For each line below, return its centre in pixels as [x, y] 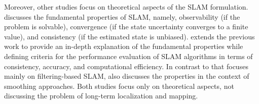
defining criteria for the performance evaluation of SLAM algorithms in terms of [128, 56]
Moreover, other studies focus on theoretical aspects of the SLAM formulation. [126, 7]
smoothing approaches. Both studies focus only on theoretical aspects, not [119, 86]
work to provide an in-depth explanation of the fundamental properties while [124, 46]
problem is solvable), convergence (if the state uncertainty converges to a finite [126, 27]
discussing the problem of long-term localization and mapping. [101, 96]
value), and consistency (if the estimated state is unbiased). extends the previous [129, 36]
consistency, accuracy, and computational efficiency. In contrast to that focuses [126, 66]
